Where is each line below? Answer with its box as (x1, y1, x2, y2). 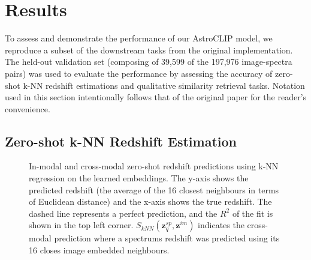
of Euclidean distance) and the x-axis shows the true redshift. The (29, 195, 272, 208)
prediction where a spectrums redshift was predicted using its (54, 232, 280, 244)
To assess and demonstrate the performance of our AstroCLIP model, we (5, 32, 273, 44)
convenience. (5, 102, 50, 115)
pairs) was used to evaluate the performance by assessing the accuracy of (5, 67, 273, 79)
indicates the (198, 219, 244, 231)
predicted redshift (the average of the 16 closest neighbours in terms (29, 183, 279, 196)
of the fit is (232, 207, 273, 219)
